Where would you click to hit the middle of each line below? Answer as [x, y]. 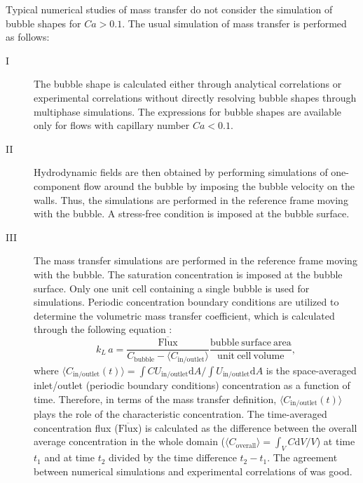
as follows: [28, 37]
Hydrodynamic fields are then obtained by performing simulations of [181, 172]
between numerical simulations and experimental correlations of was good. [193, 471]
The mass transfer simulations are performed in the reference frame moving [196, 260]
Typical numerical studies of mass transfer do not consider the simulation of [169, 9]
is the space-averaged [311, 370]
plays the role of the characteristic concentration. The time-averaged [180, 414]
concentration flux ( [76, 427]
